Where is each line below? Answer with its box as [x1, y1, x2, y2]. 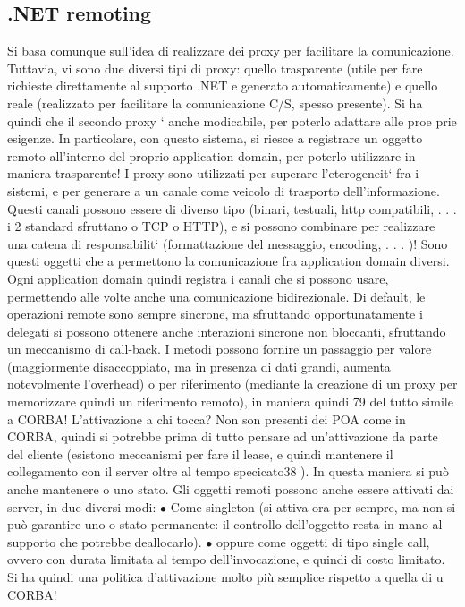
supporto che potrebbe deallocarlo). [7, 532, 202, 551]
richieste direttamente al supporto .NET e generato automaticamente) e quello [7, 76, 438, 95]
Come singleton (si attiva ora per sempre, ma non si [170, 497, 456, 516]
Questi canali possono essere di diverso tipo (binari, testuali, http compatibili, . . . [7, 199, 457, 218]
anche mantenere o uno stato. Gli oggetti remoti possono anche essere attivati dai [7, 480, 454, 499]
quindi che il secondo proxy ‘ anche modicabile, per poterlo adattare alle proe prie [7, 111, 457, 130]
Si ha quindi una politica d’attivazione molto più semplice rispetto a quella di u [7, 568, 444, 586]
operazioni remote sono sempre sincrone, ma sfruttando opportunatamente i [7, 304, 423, 323]
